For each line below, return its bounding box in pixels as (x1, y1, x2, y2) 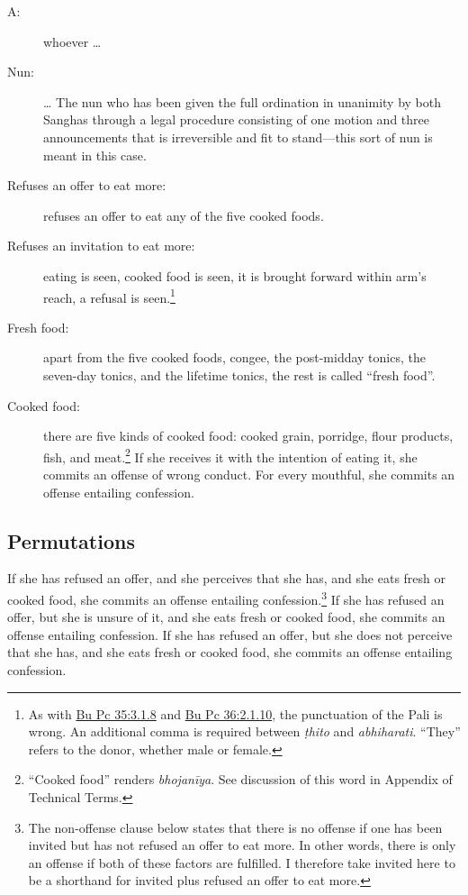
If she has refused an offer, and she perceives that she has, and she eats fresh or (7, 569, 446, 588)
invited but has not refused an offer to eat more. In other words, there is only (28, 836, 456, 854)
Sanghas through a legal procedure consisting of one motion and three (43, 110, 429, 129)
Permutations (7, 526, 135, 554)
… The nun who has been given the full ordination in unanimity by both (43, 92, 442, 111)
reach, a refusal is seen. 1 (43, 285, 175, 306)
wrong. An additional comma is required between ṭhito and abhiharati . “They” (28, 722, 461, 741)
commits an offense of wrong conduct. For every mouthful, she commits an (43, 465, 455, 483)
